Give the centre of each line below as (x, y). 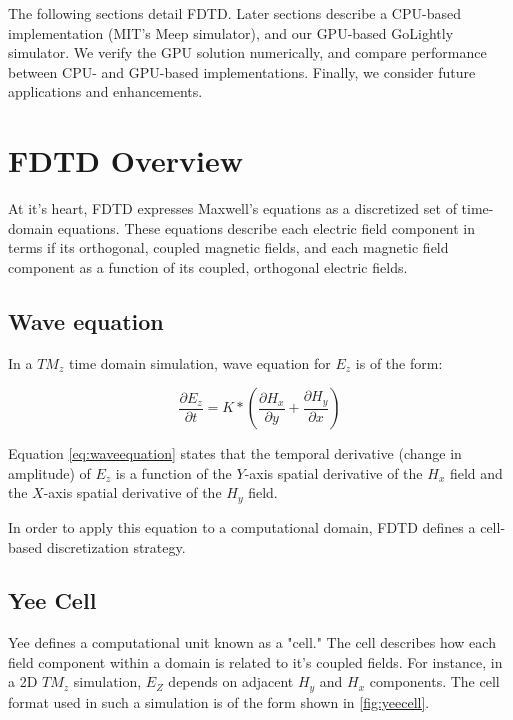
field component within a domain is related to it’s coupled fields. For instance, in (255, 661)
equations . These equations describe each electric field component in (266, 227)
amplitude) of (49, 472)
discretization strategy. (116, 546)
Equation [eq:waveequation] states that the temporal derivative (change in (235, 453)
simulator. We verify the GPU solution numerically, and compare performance (247, 52)
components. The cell (434, 681)
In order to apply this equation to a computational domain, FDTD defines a (242, 526)
